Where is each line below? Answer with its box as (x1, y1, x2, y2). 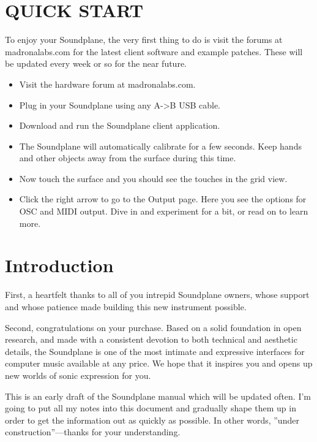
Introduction (5, 253, 114, 278)
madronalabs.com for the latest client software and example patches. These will (5, 45, 303, 58)
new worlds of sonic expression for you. (5, 368, 151, 381)
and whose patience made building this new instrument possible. (5, 300, 247, 313)
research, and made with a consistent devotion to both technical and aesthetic (5, 333, 297, 346)
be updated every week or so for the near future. (5, 57, 187, 70)
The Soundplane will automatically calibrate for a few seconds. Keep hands (19, 139, 302, 152)
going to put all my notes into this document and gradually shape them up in (5, 402, 296, 414)
